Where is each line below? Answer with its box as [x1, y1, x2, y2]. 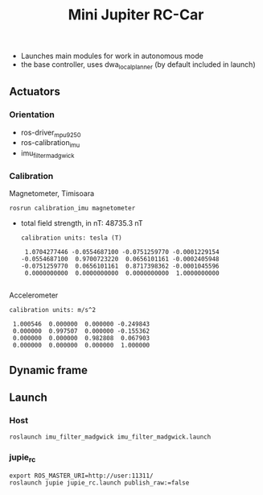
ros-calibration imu [20, 138, 80, 150]
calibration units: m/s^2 [9, 306, 96, 314]
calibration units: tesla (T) [20, 234, 123, 243]
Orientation [9, 109, 55, 120]
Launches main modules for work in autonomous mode [20, 51, 203, 61]
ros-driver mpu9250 [20, 127, 81, 139]
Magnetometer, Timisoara [9, 189, 95, 198]
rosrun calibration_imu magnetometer [9, 204, 136, 213]
